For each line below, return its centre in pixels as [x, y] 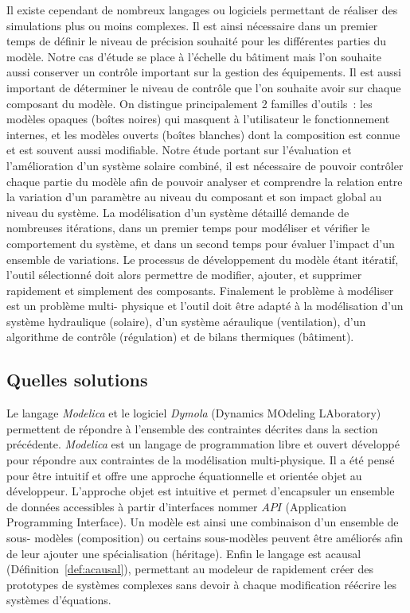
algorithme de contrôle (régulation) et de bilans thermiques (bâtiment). [180, 337]
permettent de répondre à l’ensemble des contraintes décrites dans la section [192, 428]
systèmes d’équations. [59, 600]
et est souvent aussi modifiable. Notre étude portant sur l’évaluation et [179, 150]
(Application [316, 506]
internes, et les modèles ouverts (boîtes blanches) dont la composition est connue [203, 134]
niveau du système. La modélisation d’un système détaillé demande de [178, 212]
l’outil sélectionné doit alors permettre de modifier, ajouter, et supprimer [184, 275]
